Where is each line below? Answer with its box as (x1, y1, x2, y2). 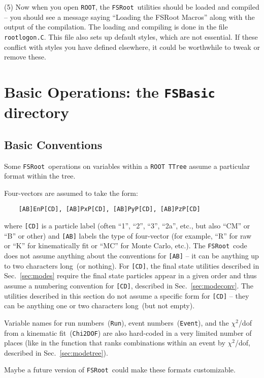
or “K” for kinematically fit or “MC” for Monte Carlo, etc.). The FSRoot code (4, 240, 247, 251)
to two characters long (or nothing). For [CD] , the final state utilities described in (4, 260, 259, 271)
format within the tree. (4, 170, 76, 181)
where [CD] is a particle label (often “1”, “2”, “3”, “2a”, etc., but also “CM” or (4, 220, 250, 231)
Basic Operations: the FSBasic (4, 81, 215, 102)
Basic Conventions (4, 136, 103, 152)
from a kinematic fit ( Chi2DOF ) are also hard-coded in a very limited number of (4, 327, 252, 338)
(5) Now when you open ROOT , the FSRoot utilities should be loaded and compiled (4, 2, 259, 12)
